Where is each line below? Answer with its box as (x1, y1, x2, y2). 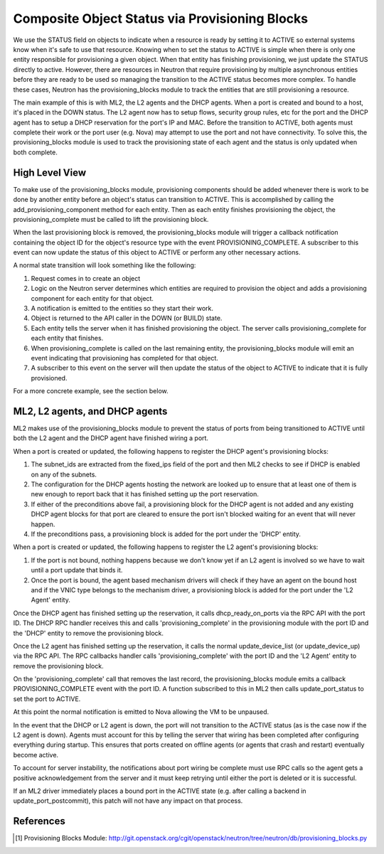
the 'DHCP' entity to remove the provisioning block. (13, 629, 164, 637)
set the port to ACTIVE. (13, 694, 81, 703)
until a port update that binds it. (31, 566, 123, 575)
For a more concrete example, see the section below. (13, 387, 169, 395)
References (13, 815, 65, 828)
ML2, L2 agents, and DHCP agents (13, 405, 168, 417)
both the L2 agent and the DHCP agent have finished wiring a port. (13, 434, 209, 442)
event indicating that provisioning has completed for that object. (31, 354, 218, 362)
